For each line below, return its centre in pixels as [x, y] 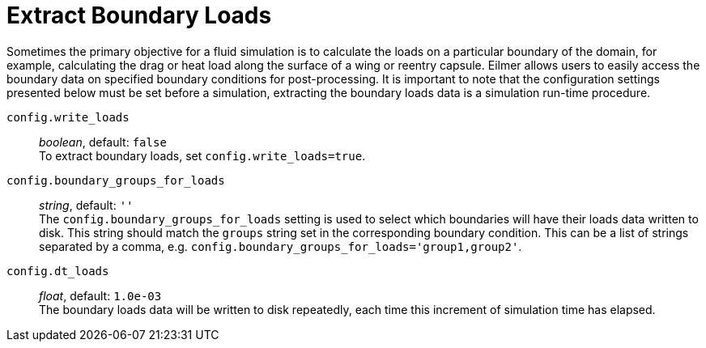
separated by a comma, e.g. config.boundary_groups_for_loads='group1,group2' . [281, 246]
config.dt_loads [58, 271]
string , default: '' [86, 205]
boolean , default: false [103, 142]
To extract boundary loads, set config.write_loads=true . [202, 155]
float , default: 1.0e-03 [100, 295]
